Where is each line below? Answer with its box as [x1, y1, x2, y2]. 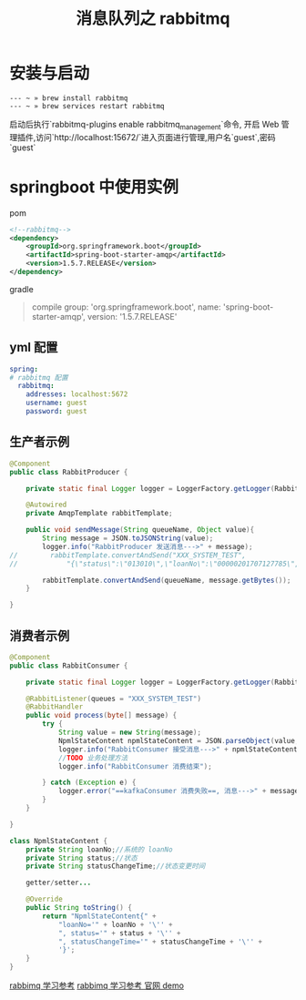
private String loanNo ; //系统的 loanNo [25, 844, 173, 854]
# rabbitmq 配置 [9, 372, 68, 383]
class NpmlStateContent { [9, 836, 107, 845]
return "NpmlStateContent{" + [42, 912, 157, 921]
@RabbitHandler [25, 702, 84, 711]
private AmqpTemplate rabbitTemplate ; [25, 509, 173, 518]
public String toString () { [25, 903, 132, 913]
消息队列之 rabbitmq [76, 8, 230, 29]
